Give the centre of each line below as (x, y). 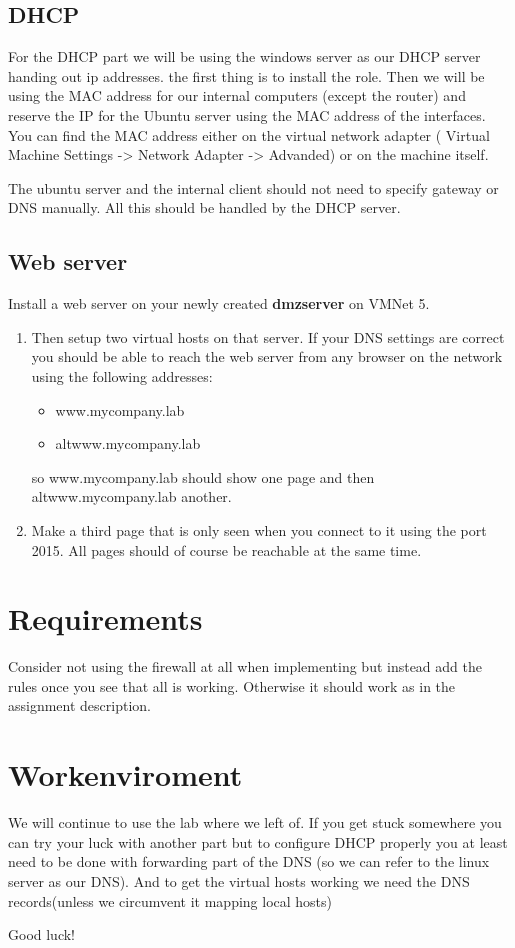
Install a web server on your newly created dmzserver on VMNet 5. (219, 303)
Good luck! (42, 934)
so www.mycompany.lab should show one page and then (203, 476)
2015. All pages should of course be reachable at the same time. (226, 549)
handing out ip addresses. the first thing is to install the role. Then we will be (246, 75)
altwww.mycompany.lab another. (131, 496)
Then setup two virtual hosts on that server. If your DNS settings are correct (268, 336)
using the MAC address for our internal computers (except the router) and (237, 95)
